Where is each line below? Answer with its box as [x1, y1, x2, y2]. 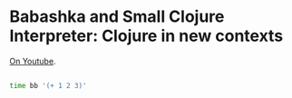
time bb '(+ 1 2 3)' [9, 81, 88, 90]
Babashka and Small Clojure [9, 6, 225, 27]
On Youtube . [9, 55, 56, 66]
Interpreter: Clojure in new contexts [9, 25, 284, 46]
